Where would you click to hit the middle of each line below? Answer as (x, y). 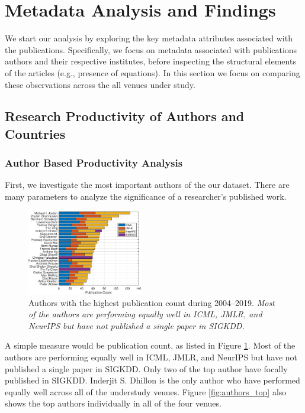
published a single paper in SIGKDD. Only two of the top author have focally (146, 368)
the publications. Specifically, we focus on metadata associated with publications (151, 49)
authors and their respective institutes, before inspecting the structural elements (150, 61)
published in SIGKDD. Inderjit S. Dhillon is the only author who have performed (152, 380)
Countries (35, 133)
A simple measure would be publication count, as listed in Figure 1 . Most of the (150, 345)
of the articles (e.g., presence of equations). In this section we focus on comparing (152, 72)
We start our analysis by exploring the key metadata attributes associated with (149, 38)
